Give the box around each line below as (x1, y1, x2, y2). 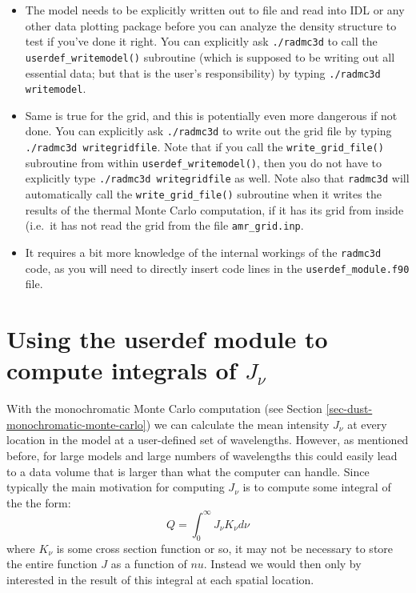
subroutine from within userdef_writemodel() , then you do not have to (25, 154, 382, 170)
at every (347, 415, 387, 432)
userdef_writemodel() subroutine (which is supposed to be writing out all (25, 48, 395, 65)
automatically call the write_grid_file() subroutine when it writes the (25, 186, 382, 202)
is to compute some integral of (242, 479, 391, 495)
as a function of (110, 555, 187, 572)
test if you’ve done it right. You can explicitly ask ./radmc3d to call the (25, 33, 378, 50)
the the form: (6, 494, 71, 511)
